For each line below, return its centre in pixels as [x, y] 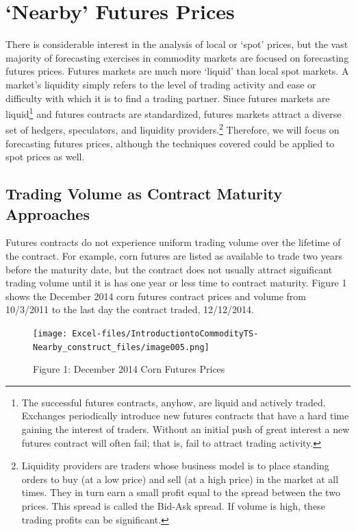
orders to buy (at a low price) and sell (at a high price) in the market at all [180, 479]
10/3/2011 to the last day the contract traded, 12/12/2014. [130, 309]
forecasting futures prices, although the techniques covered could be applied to [170, 143]
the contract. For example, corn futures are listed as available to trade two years [174, 255]
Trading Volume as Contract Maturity [144, 194]
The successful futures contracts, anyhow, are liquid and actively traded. [174, 402]
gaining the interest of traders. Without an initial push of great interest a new [186, 429]
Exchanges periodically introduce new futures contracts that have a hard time [185, 416]
